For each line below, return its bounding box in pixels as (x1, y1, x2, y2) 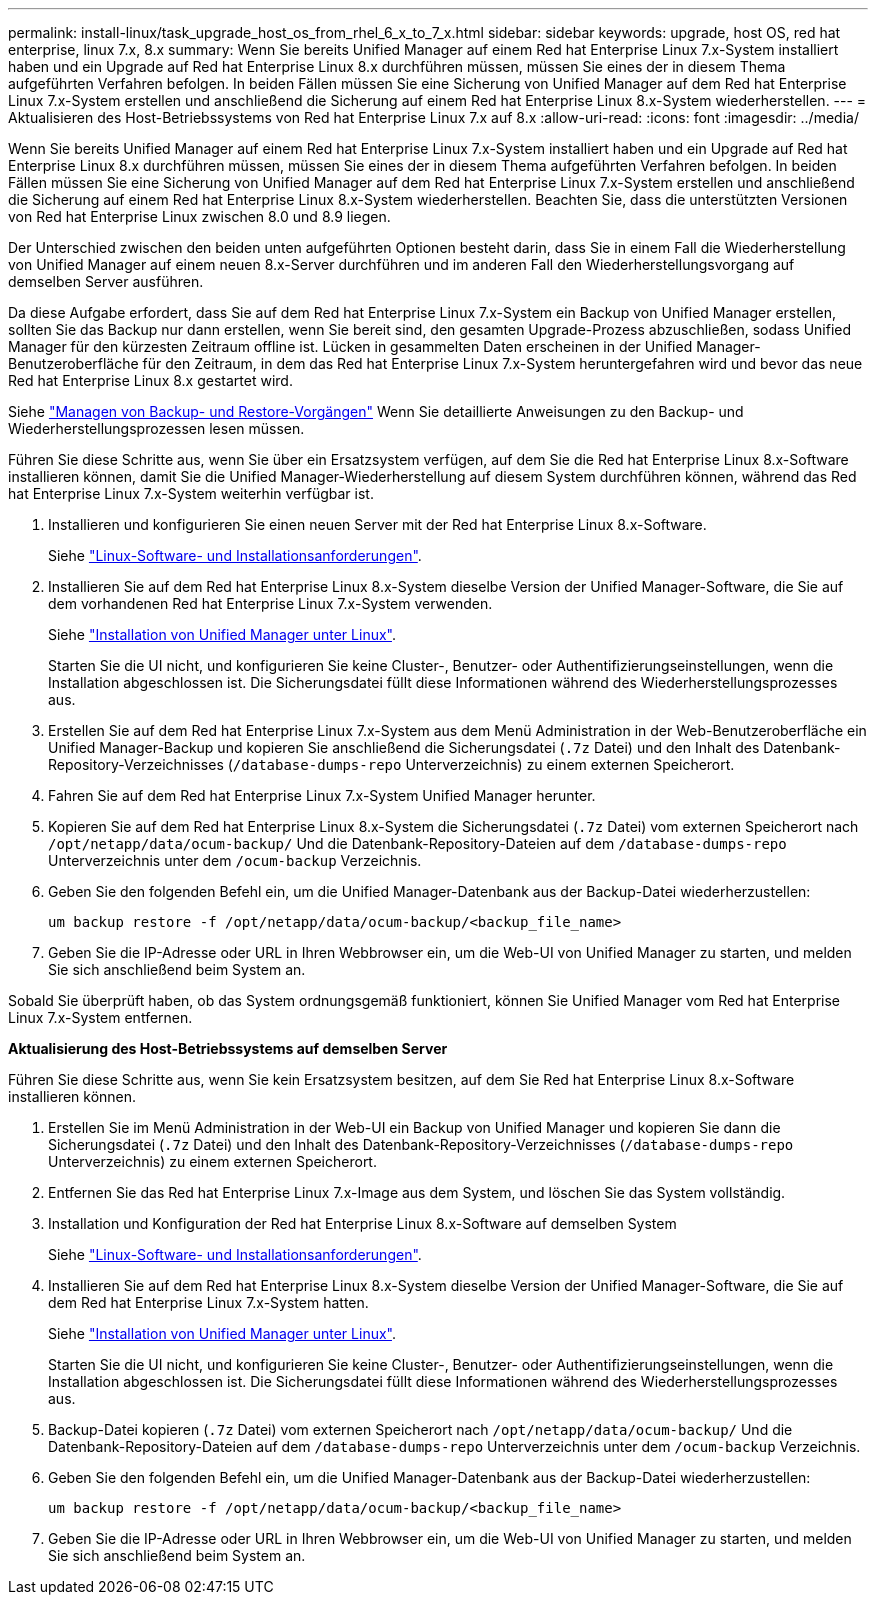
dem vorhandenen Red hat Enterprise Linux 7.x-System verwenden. (48, 595, 493, 612)
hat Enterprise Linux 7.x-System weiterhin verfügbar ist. (8, 485, 374, 502)
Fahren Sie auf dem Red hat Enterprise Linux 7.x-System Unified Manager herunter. (48, 787, 596, 804)
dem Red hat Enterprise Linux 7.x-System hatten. (48, 1294, 369, 1311)
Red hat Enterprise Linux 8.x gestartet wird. (8, 372, 293, 389)
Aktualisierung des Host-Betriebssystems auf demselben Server (8, 1040, 448, 1057)
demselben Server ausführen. (8, 273, 204, 290)
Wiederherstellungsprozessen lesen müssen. (8, 420, 305, 437)
